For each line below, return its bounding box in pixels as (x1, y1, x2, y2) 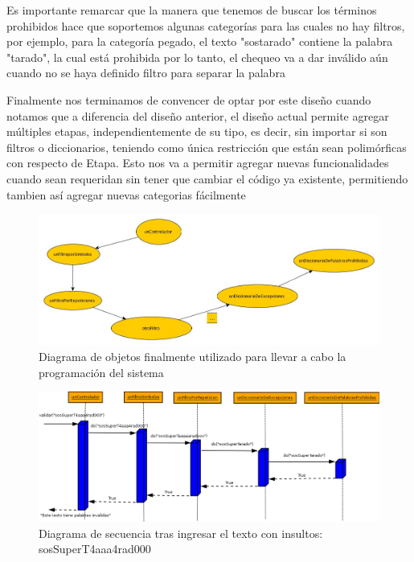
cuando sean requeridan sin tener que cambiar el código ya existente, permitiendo (6, 170, 408, 187)
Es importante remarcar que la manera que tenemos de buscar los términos (6, 2, 377, 18)
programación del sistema (39, 363, 164, 380)
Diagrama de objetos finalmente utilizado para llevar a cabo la (39, 348, 346, 365)
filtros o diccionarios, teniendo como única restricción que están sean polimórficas (6, 138, 407, 155)
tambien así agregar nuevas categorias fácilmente (6, 186, 246, 203)
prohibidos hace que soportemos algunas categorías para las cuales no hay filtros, (6, 17, 405, 34)
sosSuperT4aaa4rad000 (39, 540, 151, 557)
